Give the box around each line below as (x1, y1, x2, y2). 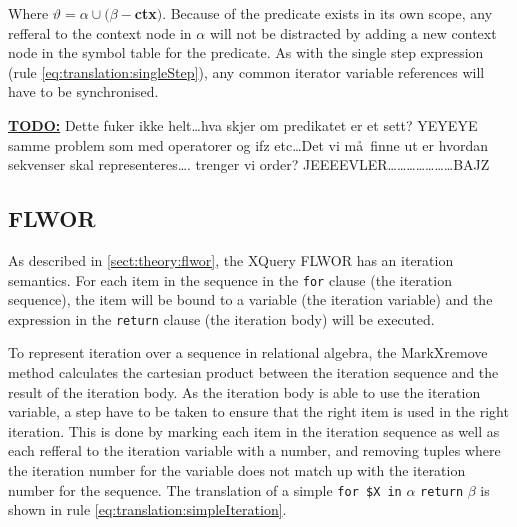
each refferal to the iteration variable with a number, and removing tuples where (8, 440, 501, 461)
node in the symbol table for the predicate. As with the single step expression (8, 42, 484, 63)
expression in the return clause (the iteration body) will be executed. (8, 308, 435, 329)
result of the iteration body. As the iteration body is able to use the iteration (8, 381, 481, 402)
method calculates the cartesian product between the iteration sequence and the (8, 362, 499, 383)
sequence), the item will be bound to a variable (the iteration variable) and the (8, 289, 493, 310)
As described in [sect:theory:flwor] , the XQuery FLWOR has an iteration (8, 249, 454, 270)
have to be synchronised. (8, 81, 159, 102)
